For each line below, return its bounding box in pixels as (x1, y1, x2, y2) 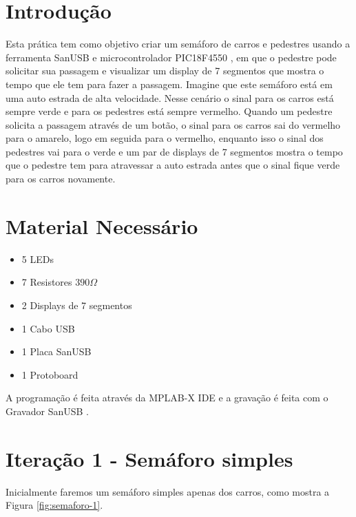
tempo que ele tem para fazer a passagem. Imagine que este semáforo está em (6, 76, 333, 91)
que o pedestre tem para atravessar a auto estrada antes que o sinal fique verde (6, 158, 340, 172)
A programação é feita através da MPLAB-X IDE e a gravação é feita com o (6, 390, 328, 405)
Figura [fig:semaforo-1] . (6, 498, 103, 512)
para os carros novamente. (6, 171, 116, 186)
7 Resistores (21, 275, 72, 289)
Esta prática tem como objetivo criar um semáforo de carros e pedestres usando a (6, 36, 350, 51)
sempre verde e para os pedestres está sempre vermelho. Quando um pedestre (6, 104, 333, 118)
